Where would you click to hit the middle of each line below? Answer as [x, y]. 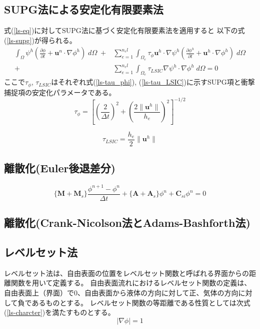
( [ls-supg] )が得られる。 [40, 40]
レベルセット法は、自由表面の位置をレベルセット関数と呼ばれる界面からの [126, 273]
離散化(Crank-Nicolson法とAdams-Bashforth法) [127, 223]
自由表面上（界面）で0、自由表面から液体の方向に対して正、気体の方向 [121, 292]
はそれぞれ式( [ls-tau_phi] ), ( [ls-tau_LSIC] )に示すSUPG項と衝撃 [153, 82]
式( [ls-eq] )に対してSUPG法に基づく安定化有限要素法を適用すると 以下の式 [124, 30]
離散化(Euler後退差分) [60, 168]
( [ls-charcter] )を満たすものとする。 [59, 312]
